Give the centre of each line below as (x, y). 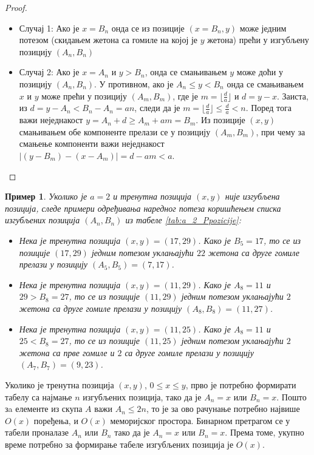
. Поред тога (269, 108)
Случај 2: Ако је (49, 72)
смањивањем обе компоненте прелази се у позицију (115, 131)
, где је (185, 96)
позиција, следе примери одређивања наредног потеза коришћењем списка (143, 208)
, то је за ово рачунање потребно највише (223, 409)
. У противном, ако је (134, 83)
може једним (263, 28)
